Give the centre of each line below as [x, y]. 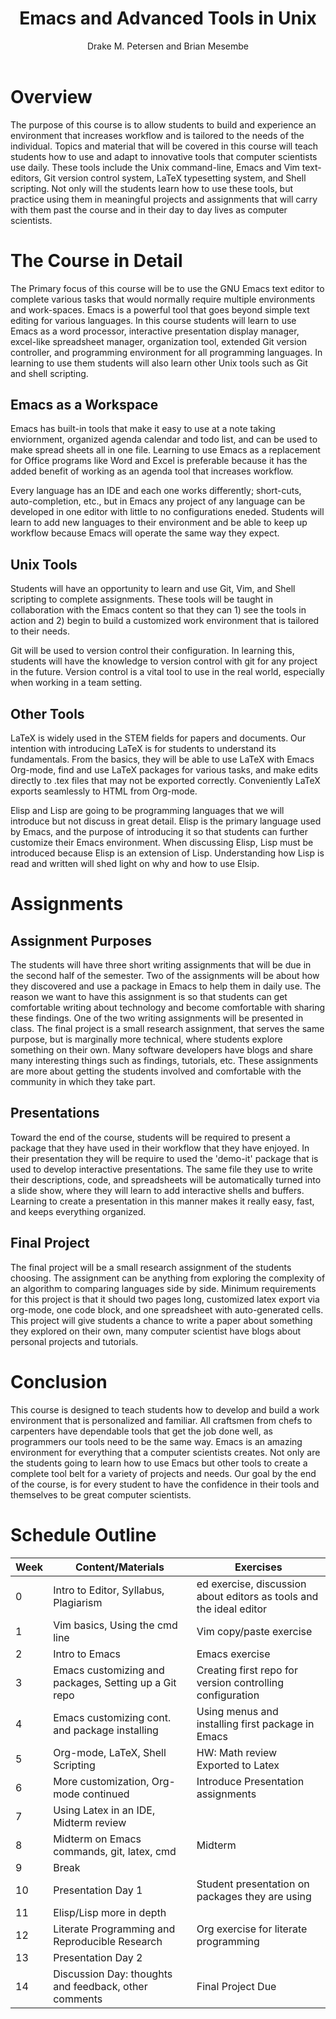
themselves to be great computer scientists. [101, 1494]
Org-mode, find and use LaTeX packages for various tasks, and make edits [164, 770]
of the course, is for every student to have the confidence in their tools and [165, 1484]
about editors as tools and [257, 1596]
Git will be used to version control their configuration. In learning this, [152, 651]
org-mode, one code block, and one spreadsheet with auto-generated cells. [167, 1309]
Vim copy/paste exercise [254, 1631]
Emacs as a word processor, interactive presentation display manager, [155, 331]
